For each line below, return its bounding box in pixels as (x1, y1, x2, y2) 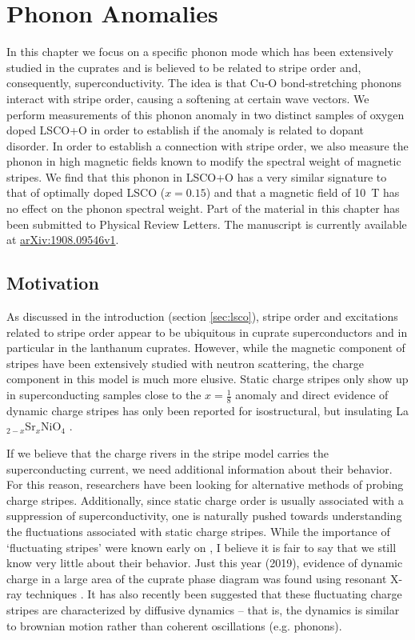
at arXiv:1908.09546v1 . (6, 231, 119, 248)
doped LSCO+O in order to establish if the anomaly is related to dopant (6, 122, 365, 138)
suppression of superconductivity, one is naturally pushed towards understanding (6, 507, 402, 524)
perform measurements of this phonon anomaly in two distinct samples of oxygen (6, 106, 405, 122)
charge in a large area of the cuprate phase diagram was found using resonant (6, 570, 387, 586)
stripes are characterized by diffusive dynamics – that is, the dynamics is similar (6, 601, 400, 618)
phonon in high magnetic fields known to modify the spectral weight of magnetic (6, 153, 401, 170)
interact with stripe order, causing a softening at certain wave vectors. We (6, 90, 369, 106)
